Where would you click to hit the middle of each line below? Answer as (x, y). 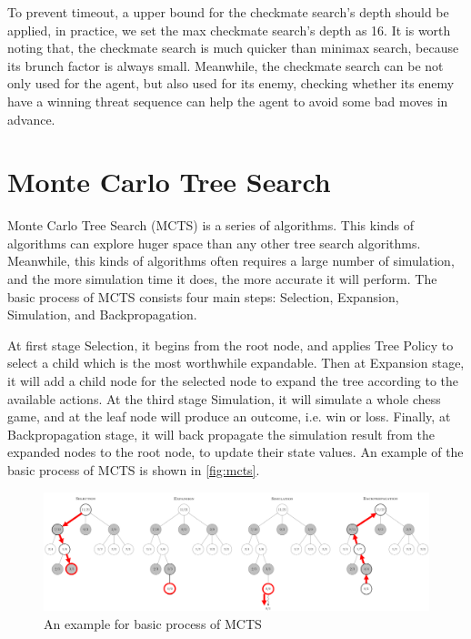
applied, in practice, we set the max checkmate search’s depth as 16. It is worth (229, 30)
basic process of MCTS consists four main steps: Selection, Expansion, (203, 296)
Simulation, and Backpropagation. (102, 314)
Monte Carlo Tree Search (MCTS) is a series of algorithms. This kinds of (211, 225)
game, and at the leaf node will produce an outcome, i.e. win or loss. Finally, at (229, 416)
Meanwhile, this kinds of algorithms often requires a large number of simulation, (231, 261)
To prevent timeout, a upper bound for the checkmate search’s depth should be (228, 12)
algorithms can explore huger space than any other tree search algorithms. (214, 243)
